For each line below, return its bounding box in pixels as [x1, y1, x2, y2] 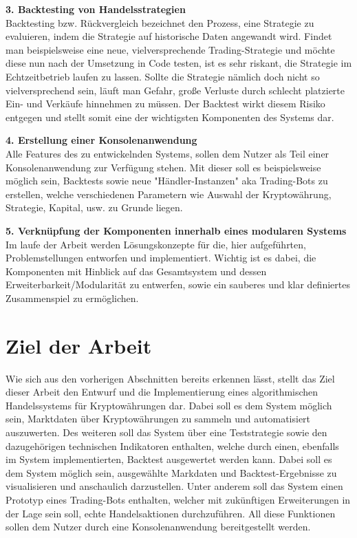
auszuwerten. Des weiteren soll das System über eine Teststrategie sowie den [6, 424, 327, 439]
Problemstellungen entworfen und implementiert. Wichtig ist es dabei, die [6, 250, 316, 265]
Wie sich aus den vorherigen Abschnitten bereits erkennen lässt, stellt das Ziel [6, 371, 335, 385]
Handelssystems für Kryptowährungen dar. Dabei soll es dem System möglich [6, 398, 332, 412]
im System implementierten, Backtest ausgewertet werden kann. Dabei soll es [6, 452, 332, 466]
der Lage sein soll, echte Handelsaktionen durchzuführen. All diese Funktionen [6, 506, 336, 520]
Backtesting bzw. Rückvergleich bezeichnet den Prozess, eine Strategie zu [6, 15, 314, 30]
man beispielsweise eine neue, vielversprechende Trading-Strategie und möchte [6, 42, 335, 56]
